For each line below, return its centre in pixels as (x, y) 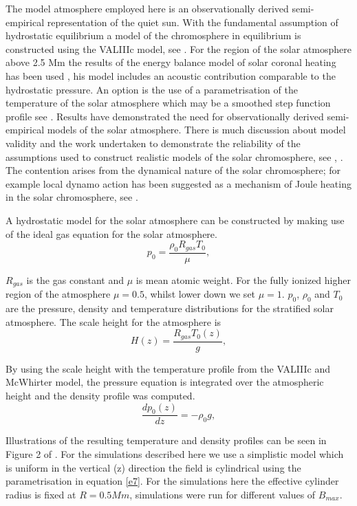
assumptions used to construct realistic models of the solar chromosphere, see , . (174, 156)
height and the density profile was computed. (100, 396)
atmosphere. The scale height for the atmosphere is (113, 321)
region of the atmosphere (58, 294)
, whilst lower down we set (200, 294)
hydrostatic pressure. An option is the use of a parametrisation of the (152, 89)
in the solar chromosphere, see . (72, 197)
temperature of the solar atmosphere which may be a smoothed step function (168, 103)
